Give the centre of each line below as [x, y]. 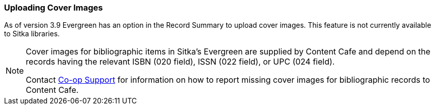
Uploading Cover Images [54, 8]
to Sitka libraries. [32, 34]
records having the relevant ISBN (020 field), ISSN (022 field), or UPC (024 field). [180, 62]
